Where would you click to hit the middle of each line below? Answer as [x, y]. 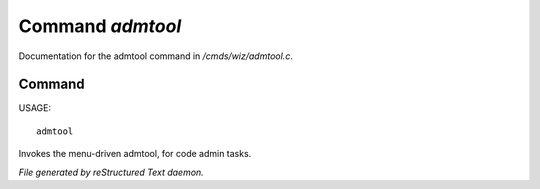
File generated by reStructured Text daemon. [111, 172]
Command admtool [100, 26]
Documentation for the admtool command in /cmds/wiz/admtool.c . [156, 56]
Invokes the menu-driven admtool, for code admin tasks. [135, 154]
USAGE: [35, 108]
